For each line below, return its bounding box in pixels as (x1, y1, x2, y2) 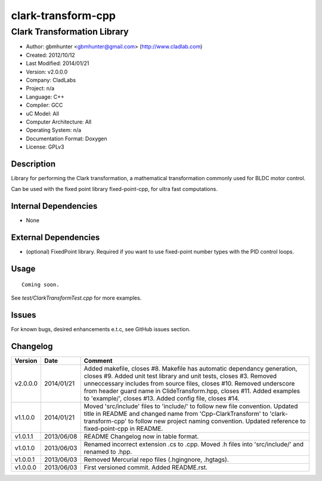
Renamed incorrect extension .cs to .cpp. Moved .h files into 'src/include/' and (83, 440, 304, 448)
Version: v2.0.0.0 (26, 68, 68, 75)
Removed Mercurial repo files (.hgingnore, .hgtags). (83, 455, 229, 464)
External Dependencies (11, 233, 100, 243)
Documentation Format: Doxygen (26, 135, 107, 142)
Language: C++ (26, 93, 65, 100)
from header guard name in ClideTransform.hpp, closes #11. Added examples (83, 387, 301, 395)
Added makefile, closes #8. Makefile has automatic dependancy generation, (83, 364, 298, 372)
